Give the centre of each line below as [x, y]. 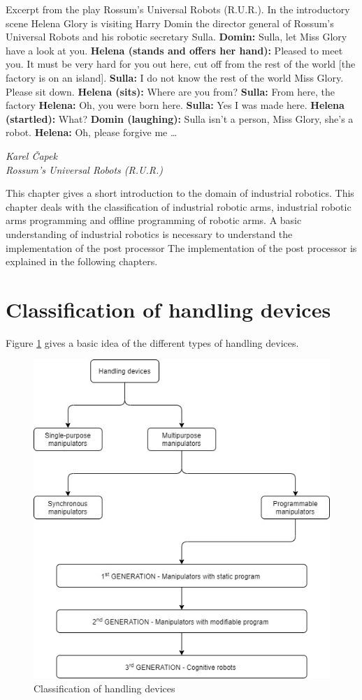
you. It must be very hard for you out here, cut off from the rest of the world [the [181, 64]
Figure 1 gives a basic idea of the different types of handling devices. [152, 342]
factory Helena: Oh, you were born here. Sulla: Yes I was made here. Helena [175, 105]
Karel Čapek [31, 155]
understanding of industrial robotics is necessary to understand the [149, 233]
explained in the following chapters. [82, 261]
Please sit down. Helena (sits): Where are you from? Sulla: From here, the [170, 91]
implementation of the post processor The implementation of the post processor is [181, 247]
